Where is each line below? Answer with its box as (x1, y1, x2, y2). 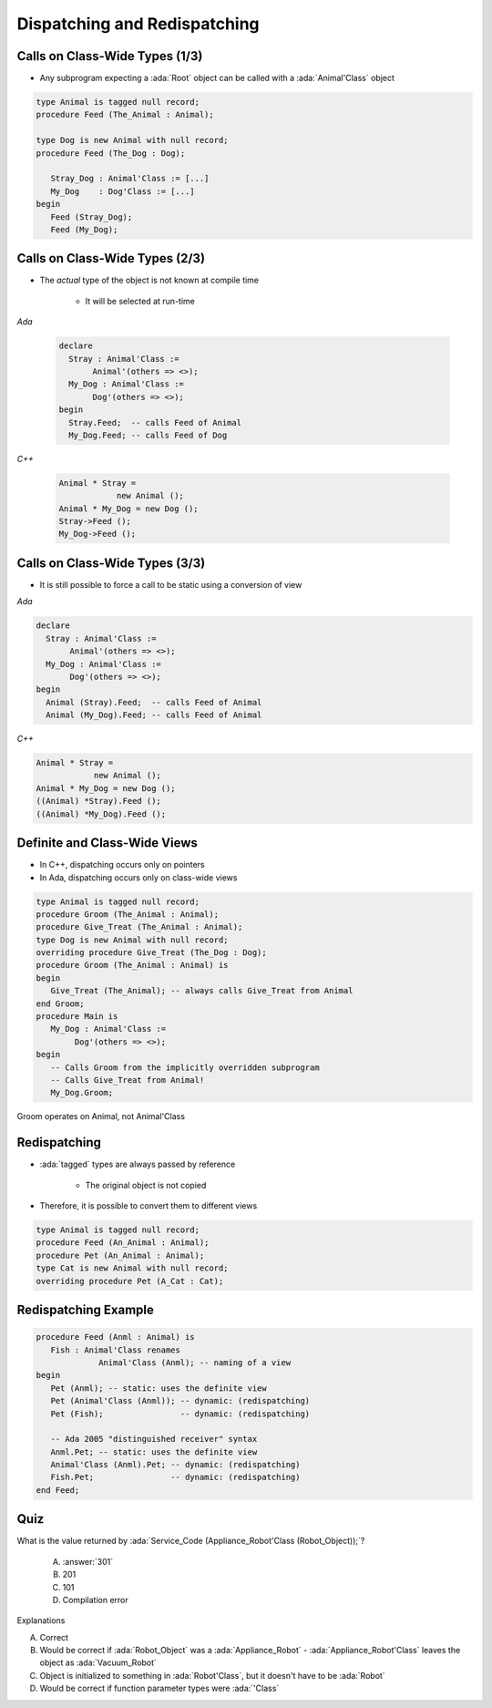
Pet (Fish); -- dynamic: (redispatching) (50, 1408, 311, 1419)
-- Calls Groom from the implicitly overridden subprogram (50, 1062, 320, 1073)
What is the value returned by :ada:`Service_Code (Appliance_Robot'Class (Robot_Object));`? (16, 1536, 365, 1547)
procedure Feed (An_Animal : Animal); (36, 1238, 210, 1248)
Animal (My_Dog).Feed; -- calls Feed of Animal (46, 710, 262, 720)
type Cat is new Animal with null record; (36, 1263, 229, 1273)
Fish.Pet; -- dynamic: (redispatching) (50, 1472, 301, 1483)
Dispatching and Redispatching (16, 14, 260, 34)
